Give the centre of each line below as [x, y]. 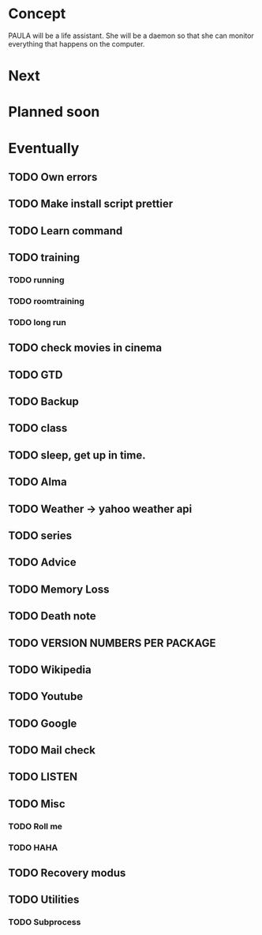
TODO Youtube [46, 696]
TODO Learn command [65, 231]
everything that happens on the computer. [77, 43]
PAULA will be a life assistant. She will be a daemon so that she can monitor [131, 36]
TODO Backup [43, 402]
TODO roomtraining [47, 301]
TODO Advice [42, 562]
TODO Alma [37, 482]
